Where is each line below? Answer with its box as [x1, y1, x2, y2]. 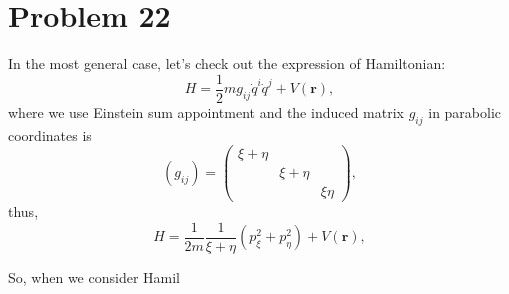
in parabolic [428, 101, 502, 122]
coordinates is [8, 124, 92, 145]
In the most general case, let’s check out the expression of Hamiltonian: [8, 53, 446, 74]
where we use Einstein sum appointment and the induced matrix [8, 101, 405, 122]
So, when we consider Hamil [8, 266, 180, 287]
